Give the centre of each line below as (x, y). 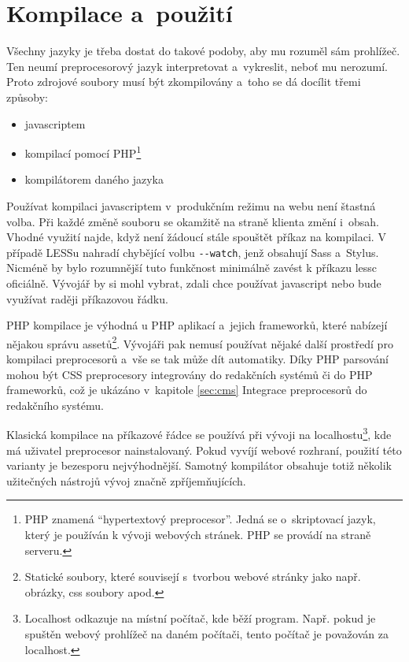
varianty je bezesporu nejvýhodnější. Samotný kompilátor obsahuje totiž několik (199, 465)
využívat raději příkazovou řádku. (87, 298)
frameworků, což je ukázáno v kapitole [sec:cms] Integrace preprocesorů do (187, 390)
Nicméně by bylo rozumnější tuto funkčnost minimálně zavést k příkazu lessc (192, 268)
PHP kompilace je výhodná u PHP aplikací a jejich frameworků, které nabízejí (197, 325)
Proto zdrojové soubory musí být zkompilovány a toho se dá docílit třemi (184, 82)
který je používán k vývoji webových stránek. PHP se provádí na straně (198, 534)
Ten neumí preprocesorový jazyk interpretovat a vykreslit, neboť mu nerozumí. (197, 66)
